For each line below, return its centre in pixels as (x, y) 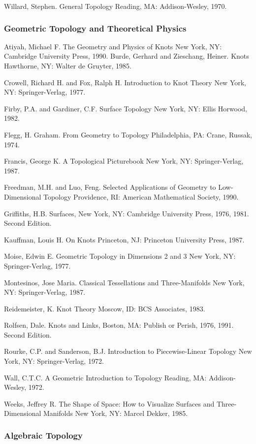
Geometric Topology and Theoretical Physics (95, 28)
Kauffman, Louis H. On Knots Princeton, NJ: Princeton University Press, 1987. (124, 239)
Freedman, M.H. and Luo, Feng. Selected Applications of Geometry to (110, 187)
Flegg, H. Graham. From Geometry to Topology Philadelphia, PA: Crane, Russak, (128, 134)
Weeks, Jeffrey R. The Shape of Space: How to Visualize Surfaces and (109, 403)
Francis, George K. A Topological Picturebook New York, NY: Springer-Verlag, (124, 161)
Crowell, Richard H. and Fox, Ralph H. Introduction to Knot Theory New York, (125, 82)
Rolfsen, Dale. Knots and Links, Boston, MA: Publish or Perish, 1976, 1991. (119, 325)
